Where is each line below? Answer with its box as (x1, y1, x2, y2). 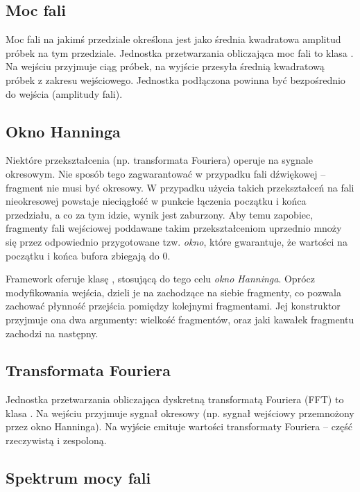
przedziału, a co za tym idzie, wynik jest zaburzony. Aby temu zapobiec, (6, 207, 314, 221)
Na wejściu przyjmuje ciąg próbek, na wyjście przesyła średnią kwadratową (6, 59, 325, 74)
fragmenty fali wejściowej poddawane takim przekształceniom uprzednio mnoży (6, 221, 342, 235)
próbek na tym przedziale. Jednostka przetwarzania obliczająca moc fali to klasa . (6, 45, 354, 60)
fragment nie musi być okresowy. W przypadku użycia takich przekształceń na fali (6, 180, 354, 194)
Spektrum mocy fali (6, 467, 151, 489)
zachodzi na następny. (6, 325, 98, 340)
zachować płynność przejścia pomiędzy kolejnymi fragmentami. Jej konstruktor (6, 298, 341, 313)
